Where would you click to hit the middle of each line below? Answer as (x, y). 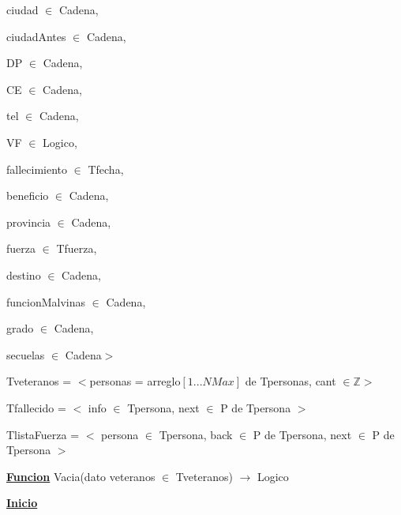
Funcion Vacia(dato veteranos (81, 476)
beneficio (28, 195)
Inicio (22, 503)
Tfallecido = (36, 407)
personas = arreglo (135, 381)
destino (24, 274)
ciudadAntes (36, 36)
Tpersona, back (196, 434)
